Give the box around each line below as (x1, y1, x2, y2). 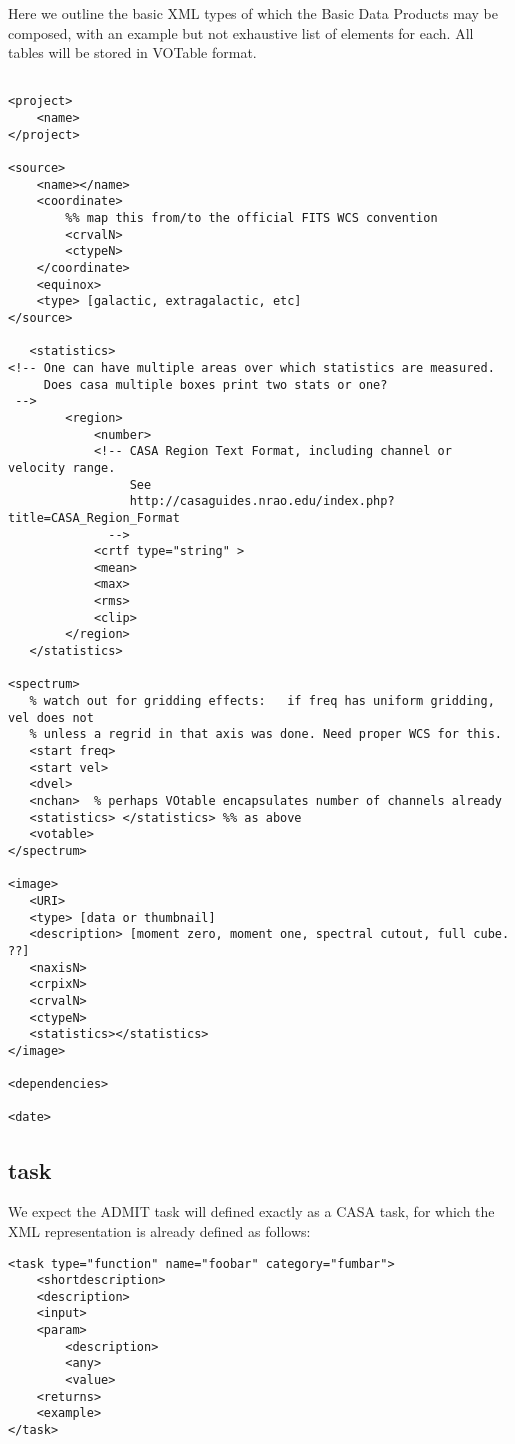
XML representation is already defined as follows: (8, 1220, 311, 1241)
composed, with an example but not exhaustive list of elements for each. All (8, 22, 474, 43)
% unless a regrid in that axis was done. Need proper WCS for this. (29, 727, 502, 742)
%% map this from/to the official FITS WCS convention (65, 211, 438, 226)
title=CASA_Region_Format (8, 510, 180, 525)
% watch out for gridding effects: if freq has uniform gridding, (29, 694, 495, 709)
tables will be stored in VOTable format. (8, 42, 257, 63)
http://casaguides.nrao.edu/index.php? (129, 494, 395, 509)
